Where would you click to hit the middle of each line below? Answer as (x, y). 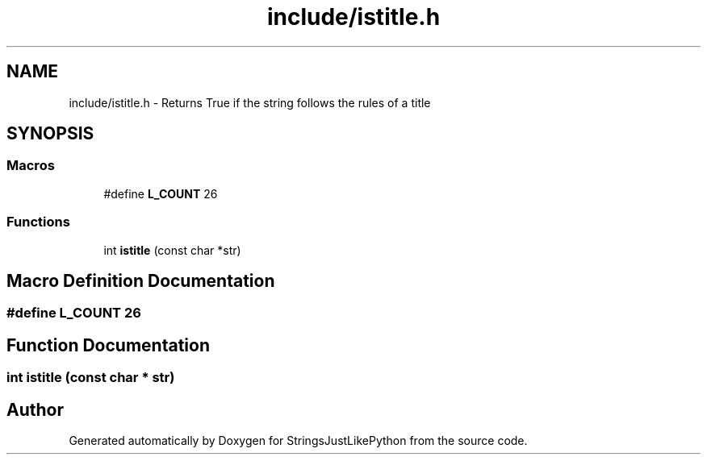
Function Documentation (108, 345)
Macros (31, 166)
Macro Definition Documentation (141, 280)
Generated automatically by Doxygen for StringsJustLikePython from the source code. (298, 441)
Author (35, 409)
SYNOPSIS (50, 134)
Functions (38, 222)
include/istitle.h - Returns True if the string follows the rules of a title (250, 102)
